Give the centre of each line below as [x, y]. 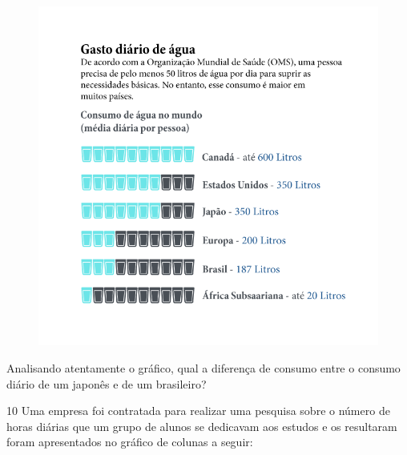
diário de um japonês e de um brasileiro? [107, 383]
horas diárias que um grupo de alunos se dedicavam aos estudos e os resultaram [202, 426]
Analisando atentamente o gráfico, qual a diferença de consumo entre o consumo [203, 367]
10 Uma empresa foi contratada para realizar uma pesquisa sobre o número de [198, 411]
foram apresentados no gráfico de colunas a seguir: [130, 442]
